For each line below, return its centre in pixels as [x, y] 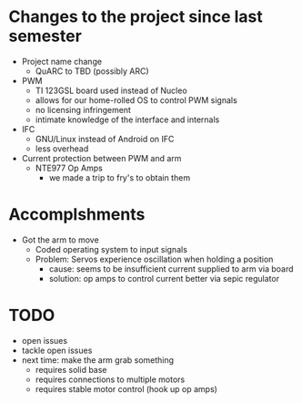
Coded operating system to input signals [111, 249]
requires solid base [71, 369]
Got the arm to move [60, 240]
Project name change [61, 61]
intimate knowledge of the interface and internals [127, 119]
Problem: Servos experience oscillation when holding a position [154, 259]
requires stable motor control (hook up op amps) [126, 388]
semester [45, 36]
